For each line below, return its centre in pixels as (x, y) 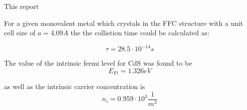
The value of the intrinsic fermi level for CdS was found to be (98, 63)
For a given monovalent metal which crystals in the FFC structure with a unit (124, 23)
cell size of (20, 33)
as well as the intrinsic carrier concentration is (75, 86)
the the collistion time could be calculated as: (140, 33)
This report (21, 6)
